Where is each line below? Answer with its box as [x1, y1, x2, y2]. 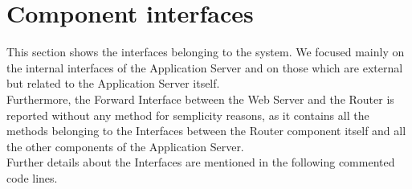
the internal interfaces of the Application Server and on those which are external [6, 59, 403, 76]
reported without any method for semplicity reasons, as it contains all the [6, 106, 369, 123]
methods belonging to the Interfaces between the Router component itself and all [6, 122, 406, 139]
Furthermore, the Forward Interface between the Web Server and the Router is [6, 90, 394, 107]
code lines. [6, 169, 58, 186]
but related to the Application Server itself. [6, 75, 220, 92]
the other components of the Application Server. [6, 138, 244, 154]
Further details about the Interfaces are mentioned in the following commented [6, 154, 395, 171]
